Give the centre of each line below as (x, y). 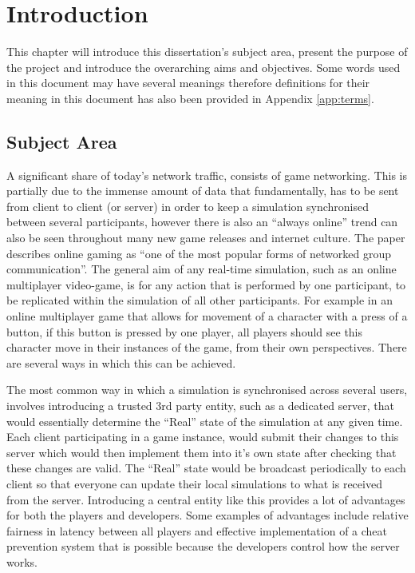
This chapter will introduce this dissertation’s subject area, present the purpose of (207, 52)
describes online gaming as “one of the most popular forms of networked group (199, 253)
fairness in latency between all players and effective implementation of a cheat (197, 530)
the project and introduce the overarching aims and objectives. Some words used (204, 67)
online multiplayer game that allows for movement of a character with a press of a (207, 316)
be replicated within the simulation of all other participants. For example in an (200, 300)
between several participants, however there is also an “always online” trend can (202, 222)
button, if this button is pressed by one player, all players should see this (185, 331)
